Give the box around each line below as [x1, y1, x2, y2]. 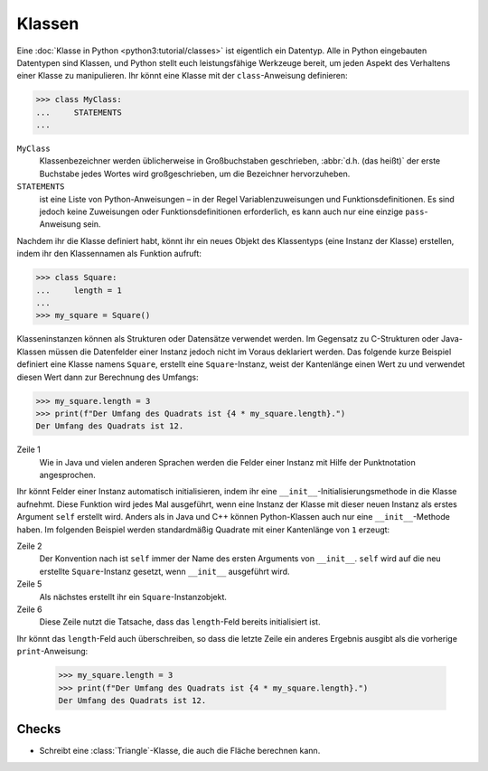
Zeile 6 [16, 604, 42, 615]
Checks [16, 721, 61, 737]
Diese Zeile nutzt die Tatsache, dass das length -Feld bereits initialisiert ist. [39, 616, 321, 627]
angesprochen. [39, 470, 97, 481]
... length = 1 [35, 285, 122, 296]
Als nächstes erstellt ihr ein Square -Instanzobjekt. [39, 591, 228, 602]
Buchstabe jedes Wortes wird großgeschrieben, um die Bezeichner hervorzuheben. [39, 168, 351, 179]
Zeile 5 [16, 578, 42, 589]
